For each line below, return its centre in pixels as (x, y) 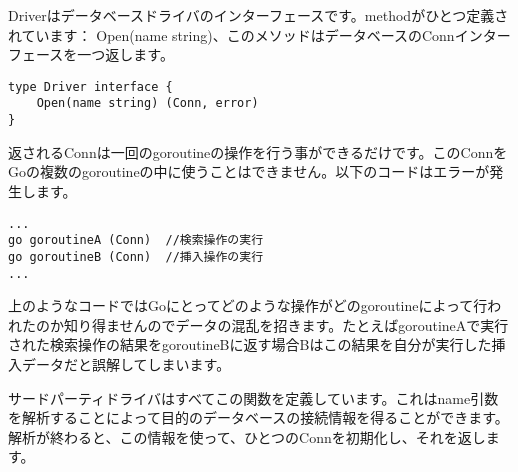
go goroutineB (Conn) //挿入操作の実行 (136, 256)
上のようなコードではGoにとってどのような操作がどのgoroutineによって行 (248, 305)
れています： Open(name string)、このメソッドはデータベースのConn (231, 34)
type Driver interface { (90, 86)
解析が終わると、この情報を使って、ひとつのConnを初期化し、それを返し (247, 436)
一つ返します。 (125, 54)
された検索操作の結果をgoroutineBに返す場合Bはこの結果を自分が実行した (250, 344)
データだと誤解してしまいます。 (126, 363)
